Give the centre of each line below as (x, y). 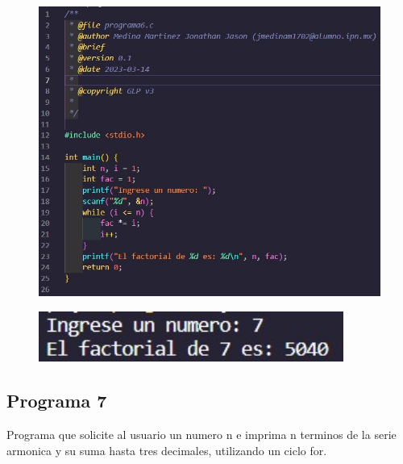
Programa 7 (57, 401)
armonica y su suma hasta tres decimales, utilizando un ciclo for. (167, 450)
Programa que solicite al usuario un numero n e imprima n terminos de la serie (201, 435)
